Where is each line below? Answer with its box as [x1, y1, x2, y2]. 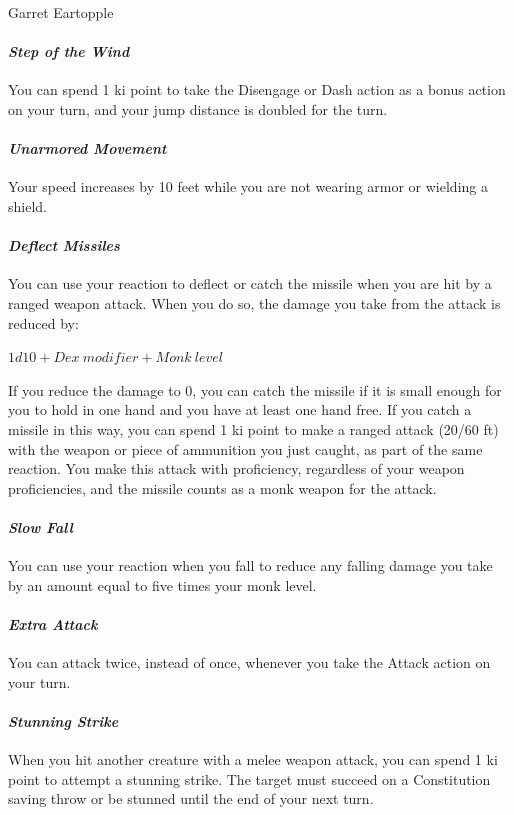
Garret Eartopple [8, 2, 114, 22]
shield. [8, 195, 47, 216]
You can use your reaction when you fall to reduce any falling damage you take [8, 555, 493, 576]
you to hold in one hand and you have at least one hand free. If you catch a [8, 399, 472, 420]
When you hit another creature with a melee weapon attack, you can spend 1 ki [8, 749, 498, 770]
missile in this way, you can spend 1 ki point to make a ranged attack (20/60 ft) [8, 418, 499, 439]
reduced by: [8, 312, 79, 333]
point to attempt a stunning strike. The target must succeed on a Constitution [8, 768, 491, 789]
